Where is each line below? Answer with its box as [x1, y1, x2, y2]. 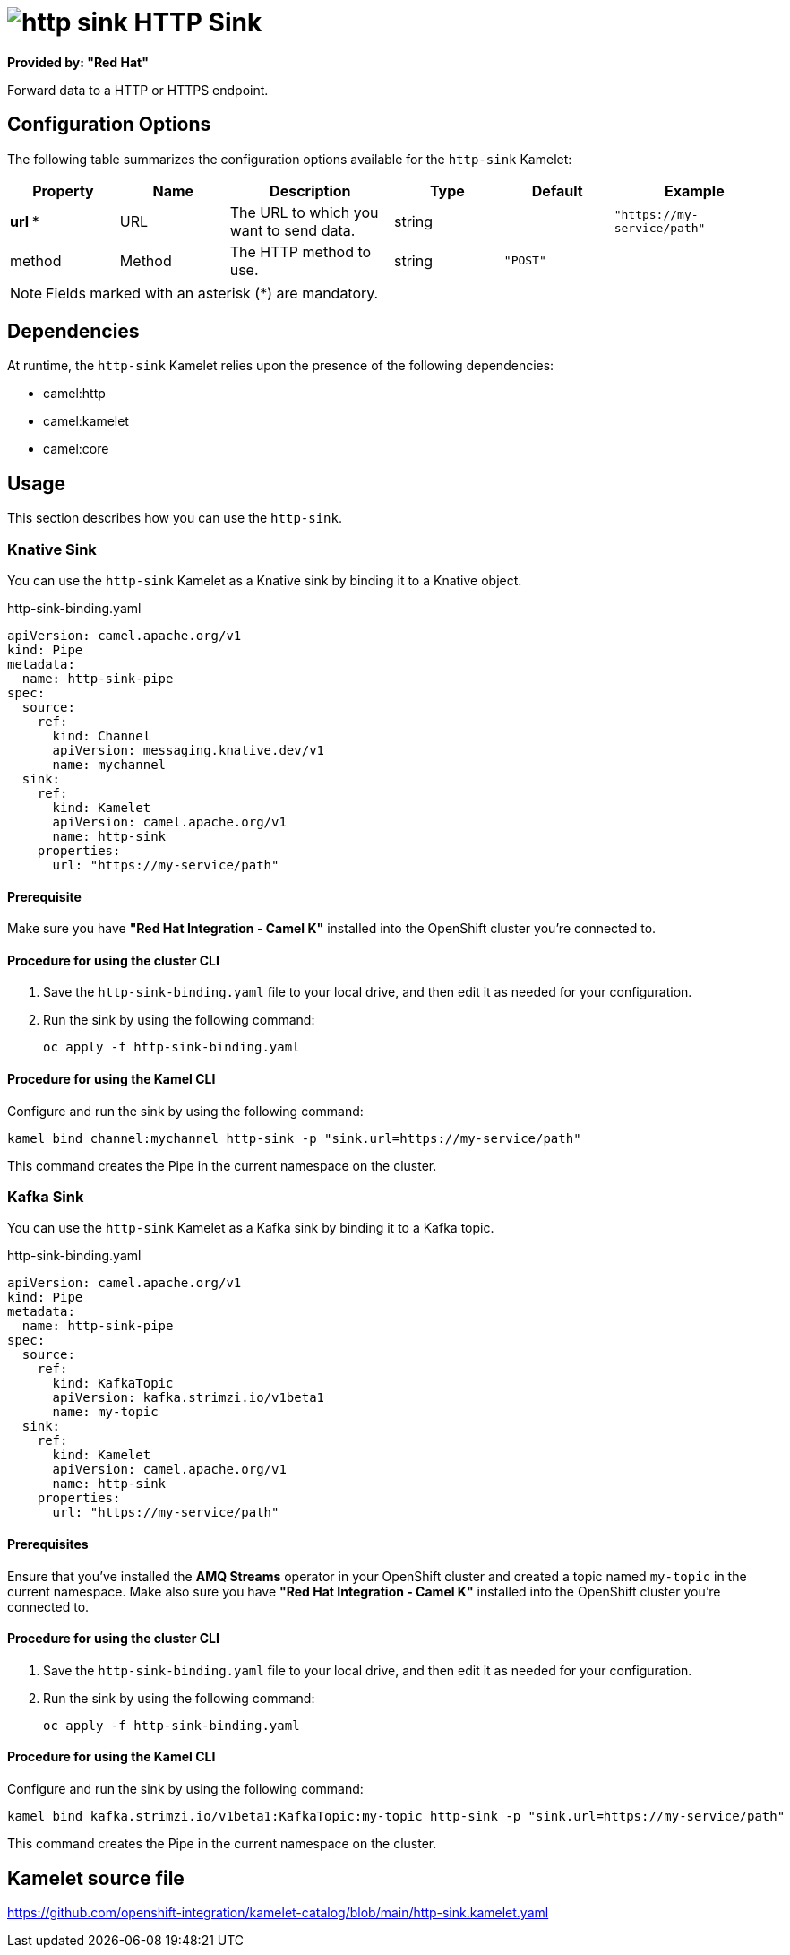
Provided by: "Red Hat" [7, 54, 149, 70]
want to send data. [229, 221, 356, 239]
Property [32, 181, 94, 200]
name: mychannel [52, 757, 167, 773]
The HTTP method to [229, 242, 372, 261]
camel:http [43, 385, 106, 402]
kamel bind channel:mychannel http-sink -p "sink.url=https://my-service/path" [7, 1130, 581, 1146]
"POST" [503, 254, 546, 268]
